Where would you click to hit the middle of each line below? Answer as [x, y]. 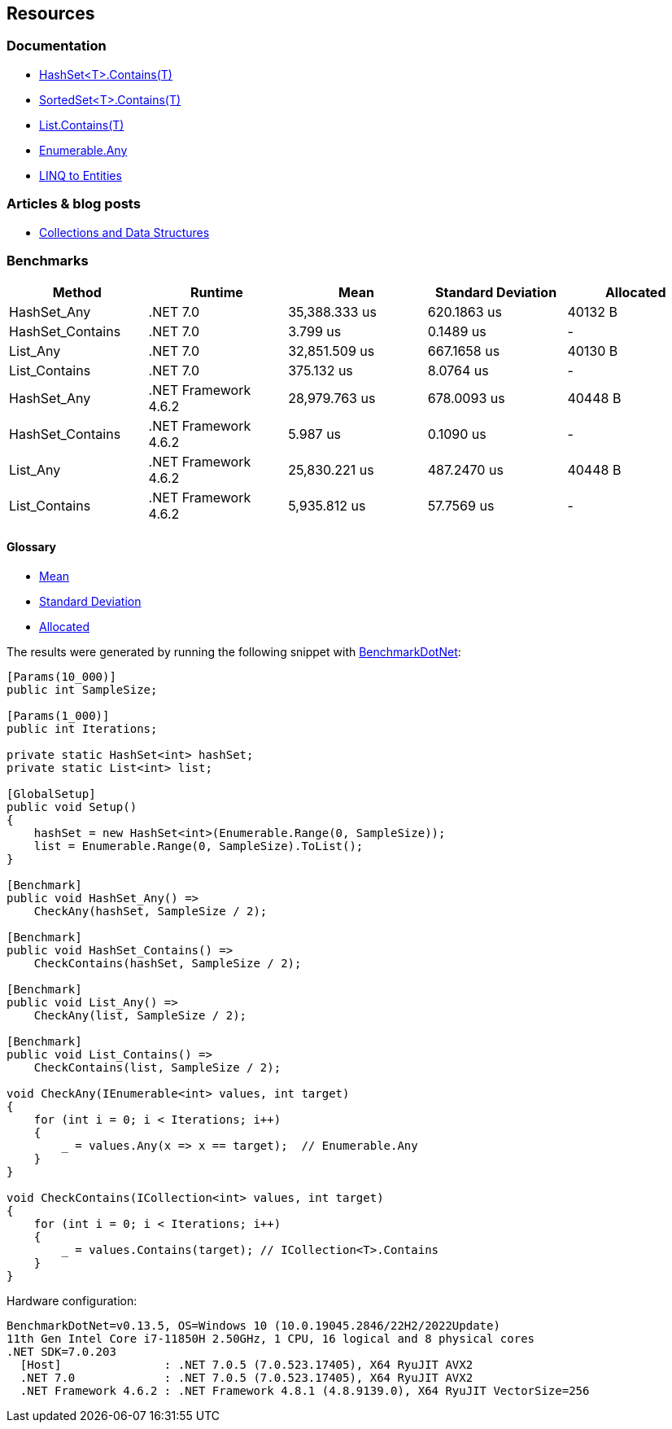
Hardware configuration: [72, 1300]
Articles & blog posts [74, 204]
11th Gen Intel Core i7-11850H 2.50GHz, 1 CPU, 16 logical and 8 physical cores [271, 1338]
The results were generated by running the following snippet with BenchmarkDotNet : [234, 651]
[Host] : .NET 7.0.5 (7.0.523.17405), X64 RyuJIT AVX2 [247, 1364]
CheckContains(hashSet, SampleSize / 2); [168, 963]
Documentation [57, 46]
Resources [51, 13]
